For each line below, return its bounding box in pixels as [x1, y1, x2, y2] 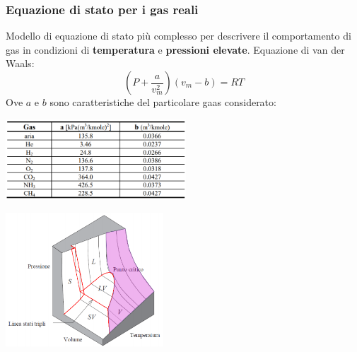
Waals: [6, 56, 35, 71]
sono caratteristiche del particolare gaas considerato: [49, 95, 276, 109]
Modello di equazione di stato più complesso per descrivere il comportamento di [6, 28, 351, 43]
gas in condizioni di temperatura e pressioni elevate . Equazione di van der [6, 42, 345, 57]
